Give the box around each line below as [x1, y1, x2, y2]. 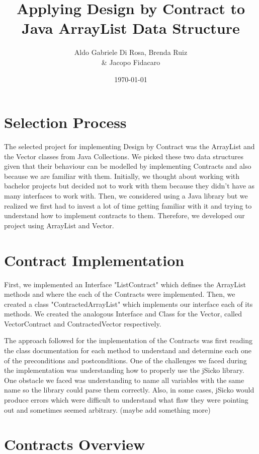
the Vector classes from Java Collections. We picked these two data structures [4, 151, 244, 161]
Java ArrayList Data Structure [22, 18, 240, 38]
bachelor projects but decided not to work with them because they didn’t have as [4, 180, 255, 191]
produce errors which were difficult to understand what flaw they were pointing [4, 395, 248, 405]
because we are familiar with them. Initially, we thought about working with [4, 170, 240, 181]
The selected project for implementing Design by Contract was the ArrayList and [4, 141, 255, 152]
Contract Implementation [4, 249, 185, 270]
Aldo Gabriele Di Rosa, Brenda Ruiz [74, 47, 188, 57]
